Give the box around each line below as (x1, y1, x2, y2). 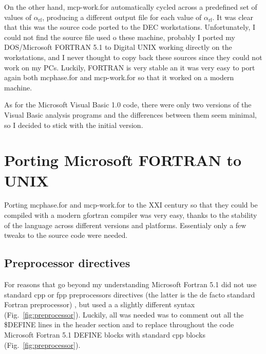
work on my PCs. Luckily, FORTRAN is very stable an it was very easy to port (4, 62, 255, 72)
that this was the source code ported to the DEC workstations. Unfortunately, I (4, 22, 255, 32)
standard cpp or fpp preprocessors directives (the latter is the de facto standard (4, 289, 255, 300)
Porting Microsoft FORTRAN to (4, 150, 242, 171)
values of (4, 11, 31, 22)
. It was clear (212, 11, 253, 22)
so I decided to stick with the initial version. (4, 119, 143, 130)
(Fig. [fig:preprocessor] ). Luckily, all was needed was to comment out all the (4, 309, 244, 320)
